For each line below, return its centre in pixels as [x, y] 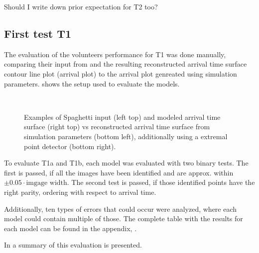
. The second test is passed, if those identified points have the [161, 182]
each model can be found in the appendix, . [70, 228]
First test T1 [38, 33]
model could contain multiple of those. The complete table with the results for [124, 218]
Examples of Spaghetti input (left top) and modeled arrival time [122, 117]
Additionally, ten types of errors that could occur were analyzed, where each [121, 209]
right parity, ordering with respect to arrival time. [80, 192]
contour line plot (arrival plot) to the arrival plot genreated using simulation [121, 73]
